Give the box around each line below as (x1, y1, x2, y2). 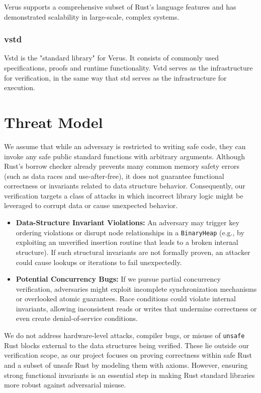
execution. (4, 82, 35, 93)
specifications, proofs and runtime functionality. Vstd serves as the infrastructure (4, 62, 253, 73)
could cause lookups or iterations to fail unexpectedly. (16, 256, 182, 267)
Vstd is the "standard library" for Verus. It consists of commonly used (4, 52, 219, 63)
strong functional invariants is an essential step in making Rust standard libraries (4, 369, 255, 380)
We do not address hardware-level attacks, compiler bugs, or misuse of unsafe (4, 330, 245, 341)
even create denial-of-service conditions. (16, 313, 138, 323)
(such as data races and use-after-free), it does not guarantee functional (4, 170, 224, 181)
